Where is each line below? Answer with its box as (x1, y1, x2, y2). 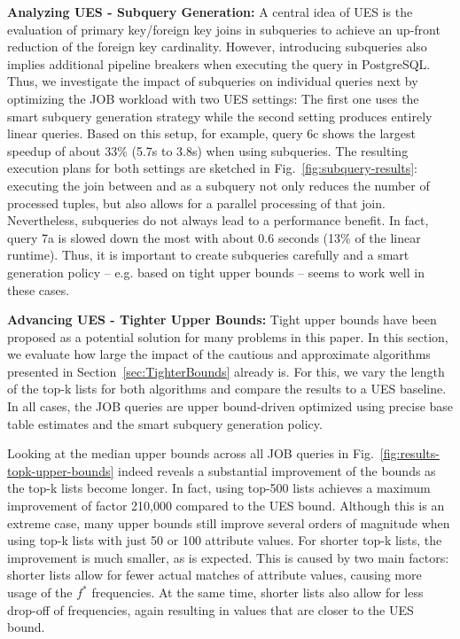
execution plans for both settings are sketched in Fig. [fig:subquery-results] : (7, 159, 417, 177)
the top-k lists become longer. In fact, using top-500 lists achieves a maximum (7, 479, 431, 497)
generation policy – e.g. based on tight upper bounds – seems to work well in (7, 262, 425, 281)
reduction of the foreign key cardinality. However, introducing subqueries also (7, 37, 427, 56)
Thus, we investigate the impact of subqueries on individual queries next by (7, 72, 418, 90)
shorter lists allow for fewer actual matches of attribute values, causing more (7, 565, 422, 584)
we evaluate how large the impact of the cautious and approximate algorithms (7, 345, 431, 363)
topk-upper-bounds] (7, 461, 114, 479)
